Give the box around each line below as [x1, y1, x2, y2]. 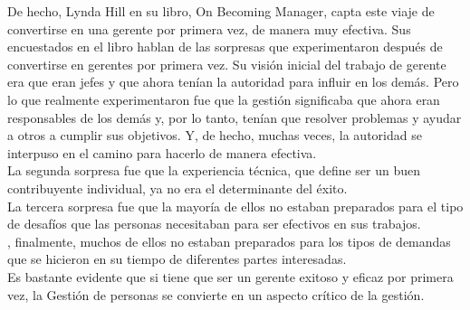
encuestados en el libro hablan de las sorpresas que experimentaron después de [7, 37, 443, 56]
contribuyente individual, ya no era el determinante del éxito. [7, 178, 348, 197]
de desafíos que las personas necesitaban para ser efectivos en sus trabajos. [7, 214, 421, 233]
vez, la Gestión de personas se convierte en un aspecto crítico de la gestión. [7, 285, 425, 304]
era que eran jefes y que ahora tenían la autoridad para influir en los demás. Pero [7, 72, 459, 91]
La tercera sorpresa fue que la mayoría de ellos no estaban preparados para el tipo [7, 196, 464, 215]
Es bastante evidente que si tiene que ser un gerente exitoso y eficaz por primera [7, 267, 454, 286]
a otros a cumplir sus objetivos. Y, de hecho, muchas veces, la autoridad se [7, 126, 422, 145]
